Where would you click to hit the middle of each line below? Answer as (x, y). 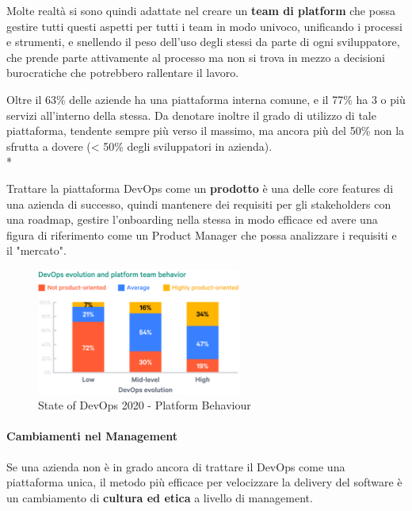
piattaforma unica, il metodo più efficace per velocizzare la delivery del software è (204, 482)
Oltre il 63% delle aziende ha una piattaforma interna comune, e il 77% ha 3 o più (206, 99)
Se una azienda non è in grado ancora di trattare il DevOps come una (176, 466)
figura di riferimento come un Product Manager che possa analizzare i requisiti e (202, 234)
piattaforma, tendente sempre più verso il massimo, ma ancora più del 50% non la (206, 131)
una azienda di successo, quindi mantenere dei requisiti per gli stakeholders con (199, 204)
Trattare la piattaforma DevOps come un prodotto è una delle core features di (200, 188)
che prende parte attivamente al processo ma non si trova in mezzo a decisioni (196, 57)
